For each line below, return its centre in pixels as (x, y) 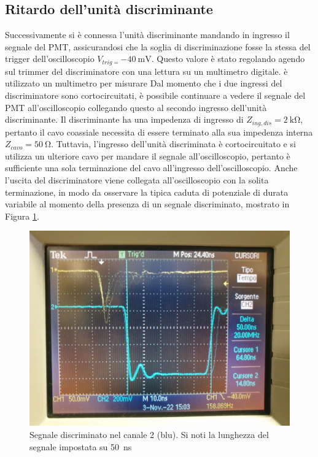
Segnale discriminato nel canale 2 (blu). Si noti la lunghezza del (149, 435)
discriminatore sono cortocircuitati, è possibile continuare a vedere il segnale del (155, 95)
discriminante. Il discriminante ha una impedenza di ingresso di (124, 119)
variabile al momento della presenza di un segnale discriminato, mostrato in (147, 204)
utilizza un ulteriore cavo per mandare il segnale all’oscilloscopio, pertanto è (148, 156)
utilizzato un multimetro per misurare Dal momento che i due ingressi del (144, 83)
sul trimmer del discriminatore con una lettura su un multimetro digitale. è (146, 71)
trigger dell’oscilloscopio (50, 59)
